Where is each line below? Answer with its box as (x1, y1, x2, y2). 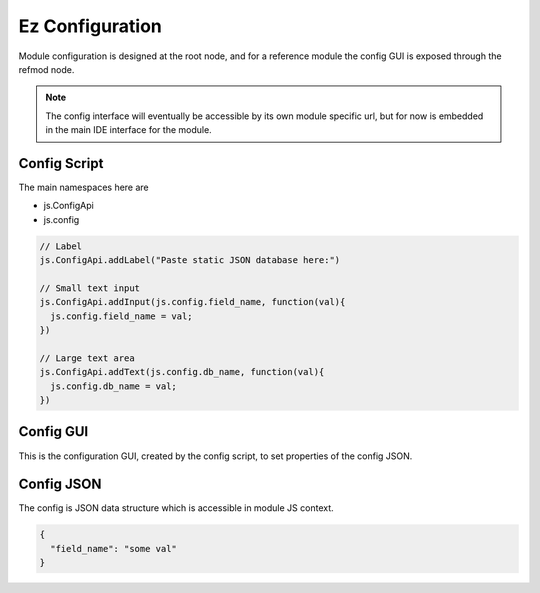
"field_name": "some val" (50, 543, 177, 554)
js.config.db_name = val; (50, 380, 177, 392)
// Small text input (39, 282, 140, 294)
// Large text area (39, 352, 135, 364)
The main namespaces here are (18, 181, 149, 194)
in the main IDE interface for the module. (45, 124, 212, 136)
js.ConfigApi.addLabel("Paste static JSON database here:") (39, 255, 341, 266)
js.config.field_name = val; (50, 310, 194, 322)
